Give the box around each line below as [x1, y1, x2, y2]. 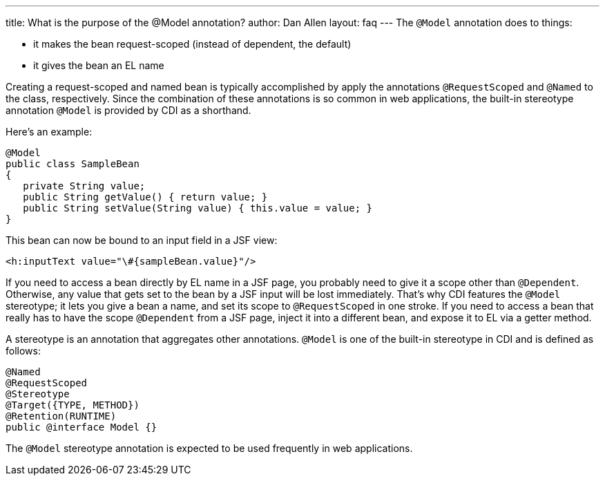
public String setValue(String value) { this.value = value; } [23, 202, 373, 214]
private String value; [23, 180, 146, 191]
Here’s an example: [6, 126, 93, 138]
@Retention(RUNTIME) [6, 411, 117, 422]
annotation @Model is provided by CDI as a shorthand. [6, 104, 251, 116]
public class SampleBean [6, 158, 140, 169]
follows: [6, 345, 41, 357]
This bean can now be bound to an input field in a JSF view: [6, 234, 278, 246]
